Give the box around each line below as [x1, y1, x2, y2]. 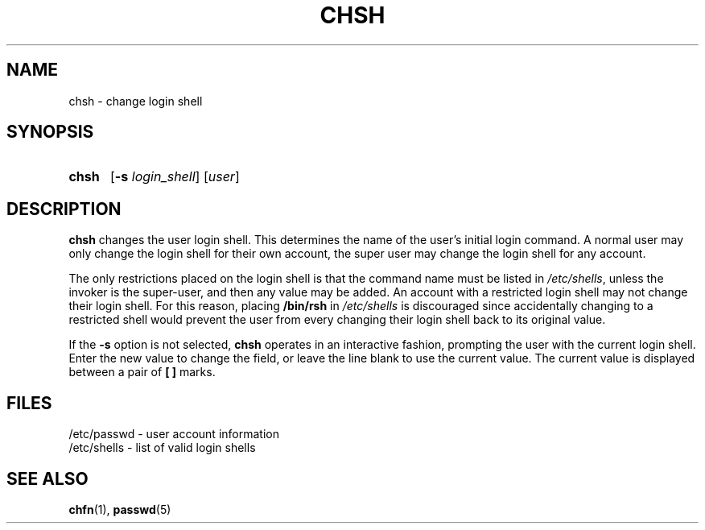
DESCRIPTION [6, 198, 122, 219]
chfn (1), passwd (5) [68, 502, 171, 516]
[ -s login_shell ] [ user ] [109, 168, 240, 185]
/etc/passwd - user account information [68, 427, 279, 441]
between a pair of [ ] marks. [68, 365, 216, 379]
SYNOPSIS [6, 122, 94, 143]
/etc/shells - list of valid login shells [68, 441, 256, 455]
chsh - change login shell [68, 93, 203, 108]
